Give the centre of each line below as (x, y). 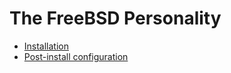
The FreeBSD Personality (115, 18)
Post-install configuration (76, 56)
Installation (46, 46)
